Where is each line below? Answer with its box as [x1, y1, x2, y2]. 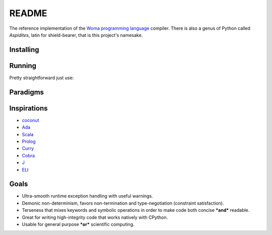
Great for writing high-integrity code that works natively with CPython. [22, 214, 168, 220]
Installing [9, 45, 40, 54]
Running [9, 61, 37, 70]
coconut [22, 117, 39, 123]
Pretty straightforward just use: [9, 75, 74, 81]
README [9, 8, 47, 19]
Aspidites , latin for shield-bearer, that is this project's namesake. [9, 32, 143, 38]
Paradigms [9, 88, 44, 96]
